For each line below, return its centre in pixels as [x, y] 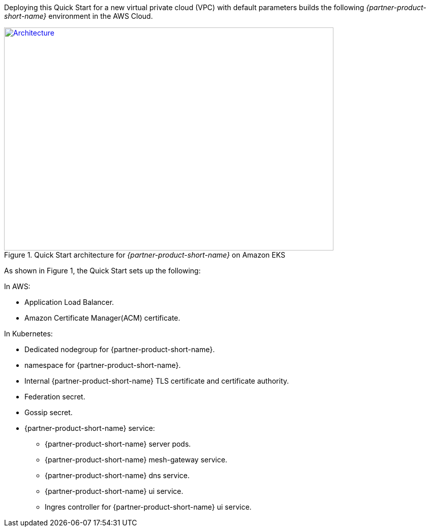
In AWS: [17, 286]
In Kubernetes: [28, 334]
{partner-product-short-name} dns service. [117, 475]
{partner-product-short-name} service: [90, 428]
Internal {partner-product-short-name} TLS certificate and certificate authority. [157, 381]
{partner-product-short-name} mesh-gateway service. [136, 460]
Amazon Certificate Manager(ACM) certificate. [102, 318]
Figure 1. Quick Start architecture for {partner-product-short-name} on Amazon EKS [145, 255]
